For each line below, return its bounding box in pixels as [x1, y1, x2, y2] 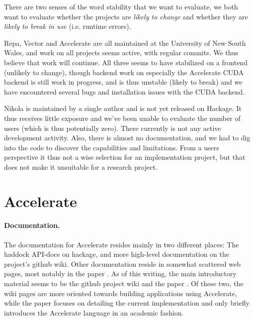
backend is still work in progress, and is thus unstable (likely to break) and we [4, 77, 243, 87]
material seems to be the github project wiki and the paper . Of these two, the [4, 278, 244, 289]
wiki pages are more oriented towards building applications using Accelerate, [4, 288, 237, 298]
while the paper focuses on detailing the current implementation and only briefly [4, 298, 250, 308]
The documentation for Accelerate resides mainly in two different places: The [4, 239, 239, 249]
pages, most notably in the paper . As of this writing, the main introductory [4, 268, 237, 279]
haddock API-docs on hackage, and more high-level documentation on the [4, 249, 229, 259]
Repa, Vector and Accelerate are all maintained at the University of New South [4, 37, 246, 48]
